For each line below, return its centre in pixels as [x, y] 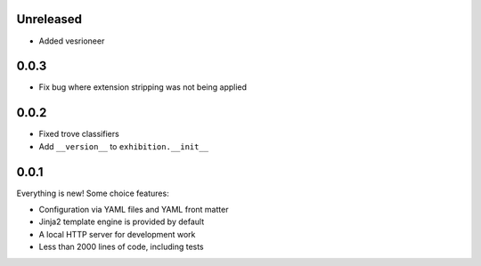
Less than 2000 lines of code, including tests [121, 247]
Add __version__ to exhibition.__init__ [124, 146]
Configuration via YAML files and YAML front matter [134, 210]
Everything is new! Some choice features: [93, 193]
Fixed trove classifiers [79, 134]
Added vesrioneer [72, 41]
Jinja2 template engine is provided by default [122, 222]
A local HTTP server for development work [117, 234]
